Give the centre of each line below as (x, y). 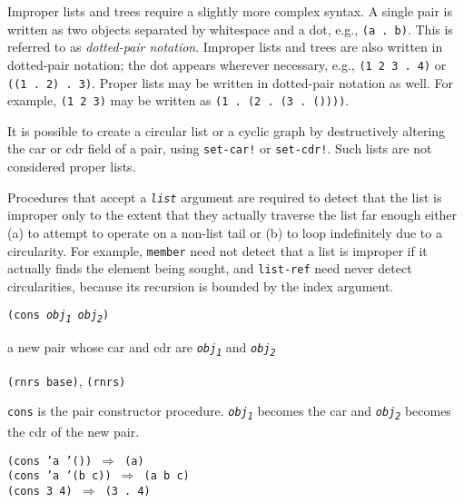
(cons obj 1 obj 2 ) (59, 317)
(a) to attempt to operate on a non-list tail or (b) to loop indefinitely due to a (225, 232)
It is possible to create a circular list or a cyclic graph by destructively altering (227, 130)
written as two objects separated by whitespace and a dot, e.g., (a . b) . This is (230, 29)
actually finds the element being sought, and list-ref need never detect (210, 268)
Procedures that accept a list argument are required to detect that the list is (225, 197)
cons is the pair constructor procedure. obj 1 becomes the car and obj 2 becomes (229, 412)
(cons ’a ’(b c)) (59, 476)
